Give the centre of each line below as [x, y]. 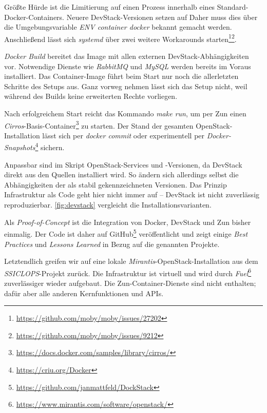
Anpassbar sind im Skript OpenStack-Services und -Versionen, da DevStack [123, 164]
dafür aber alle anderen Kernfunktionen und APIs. [84, 293]
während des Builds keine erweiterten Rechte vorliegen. [91, 96]
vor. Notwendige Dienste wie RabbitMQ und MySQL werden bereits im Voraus [128, 66]
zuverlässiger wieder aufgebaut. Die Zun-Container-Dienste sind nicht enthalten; [130, 283]
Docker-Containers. [34, 17]
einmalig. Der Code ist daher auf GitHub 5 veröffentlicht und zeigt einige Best [126, 233]
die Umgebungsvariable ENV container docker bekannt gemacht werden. [118, 27]
